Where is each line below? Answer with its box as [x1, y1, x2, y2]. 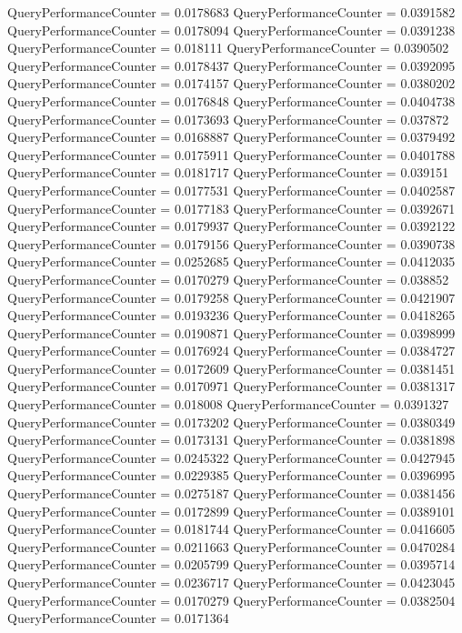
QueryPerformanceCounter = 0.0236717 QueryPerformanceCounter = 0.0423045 [7, 573, 456, 591]
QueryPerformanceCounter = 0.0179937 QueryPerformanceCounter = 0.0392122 [7, 216, 456, 236]
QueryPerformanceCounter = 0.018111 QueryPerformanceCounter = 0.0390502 [7, 38, 449, 57]
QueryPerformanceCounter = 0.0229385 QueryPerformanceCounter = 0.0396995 [7, 466, 456, 485]
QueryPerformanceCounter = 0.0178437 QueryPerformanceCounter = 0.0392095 [7, 55, 456, 75]
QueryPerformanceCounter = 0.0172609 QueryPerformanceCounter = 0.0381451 [7, 358, 456, 377]
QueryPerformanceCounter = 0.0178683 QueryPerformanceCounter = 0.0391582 [7, 3, 456, 21]
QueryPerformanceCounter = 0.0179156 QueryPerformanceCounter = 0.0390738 [7, 234, 456, 253]
